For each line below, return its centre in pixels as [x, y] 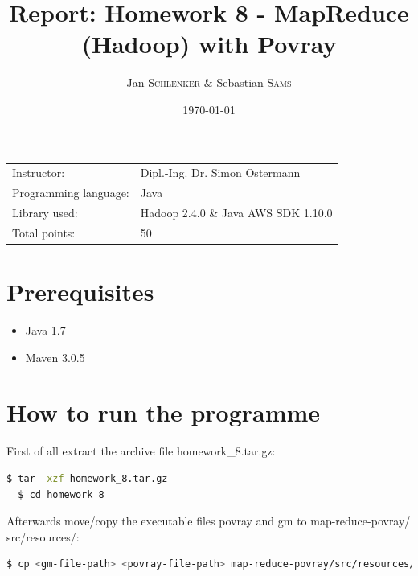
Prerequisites [80, 292]
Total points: [44, 232]
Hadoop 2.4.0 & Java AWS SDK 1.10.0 [236, 212]
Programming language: [71, 193]
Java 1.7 [45, 330]
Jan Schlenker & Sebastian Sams [209, 82]
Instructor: [39, 173]
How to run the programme [164, 412]
